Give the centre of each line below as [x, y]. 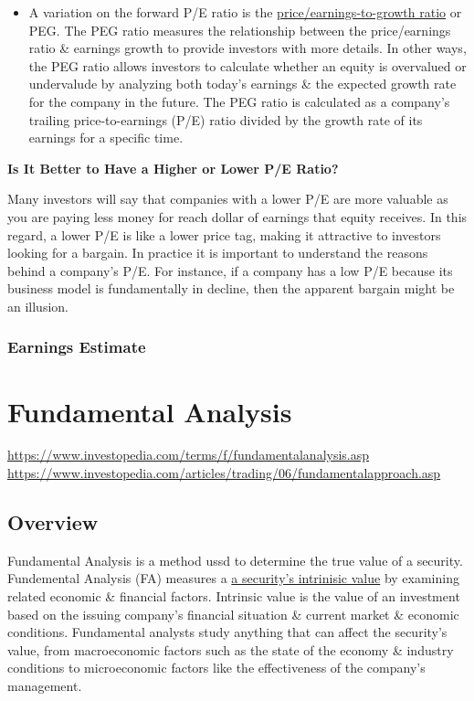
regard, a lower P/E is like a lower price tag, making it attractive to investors [224, 234]
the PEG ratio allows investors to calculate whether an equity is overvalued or [248, 65]
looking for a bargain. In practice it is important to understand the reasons [218, 253]
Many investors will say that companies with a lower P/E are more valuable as [228, 199]
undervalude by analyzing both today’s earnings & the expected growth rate [242, 84]
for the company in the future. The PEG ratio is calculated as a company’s [239, 101]
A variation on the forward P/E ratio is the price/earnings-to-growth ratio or [245, 12]
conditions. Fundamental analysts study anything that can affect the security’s [227, 632]
